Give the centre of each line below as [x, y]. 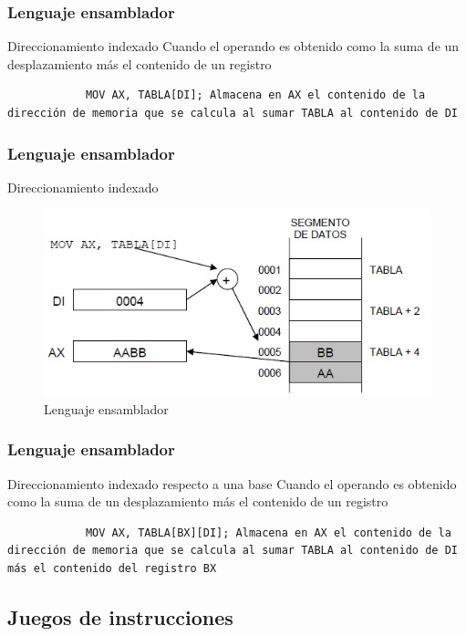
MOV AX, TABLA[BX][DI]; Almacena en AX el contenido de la [268, 532]
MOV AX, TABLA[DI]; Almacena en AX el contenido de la [255, 95]
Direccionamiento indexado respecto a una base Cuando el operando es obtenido [232, 483]
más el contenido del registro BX [112, 568]
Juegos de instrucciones [120, 616]
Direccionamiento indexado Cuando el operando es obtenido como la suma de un [233, 46]
